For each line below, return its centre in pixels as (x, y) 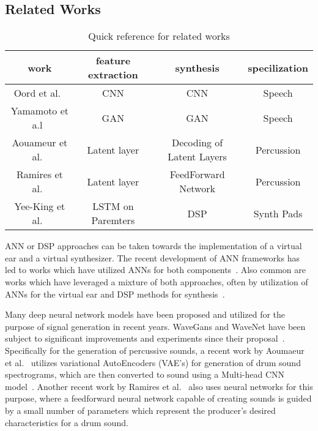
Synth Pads (278, 213)
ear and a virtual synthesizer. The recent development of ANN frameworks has (152, 257)
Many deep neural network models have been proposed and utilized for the (145, 314)
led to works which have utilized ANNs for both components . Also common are (155, 270)
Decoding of (197, 143)
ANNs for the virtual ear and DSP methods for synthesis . (115, 294)
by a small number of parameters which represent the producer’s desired (140, 410)
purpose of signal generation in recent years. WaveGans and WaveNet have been (155, 326)
